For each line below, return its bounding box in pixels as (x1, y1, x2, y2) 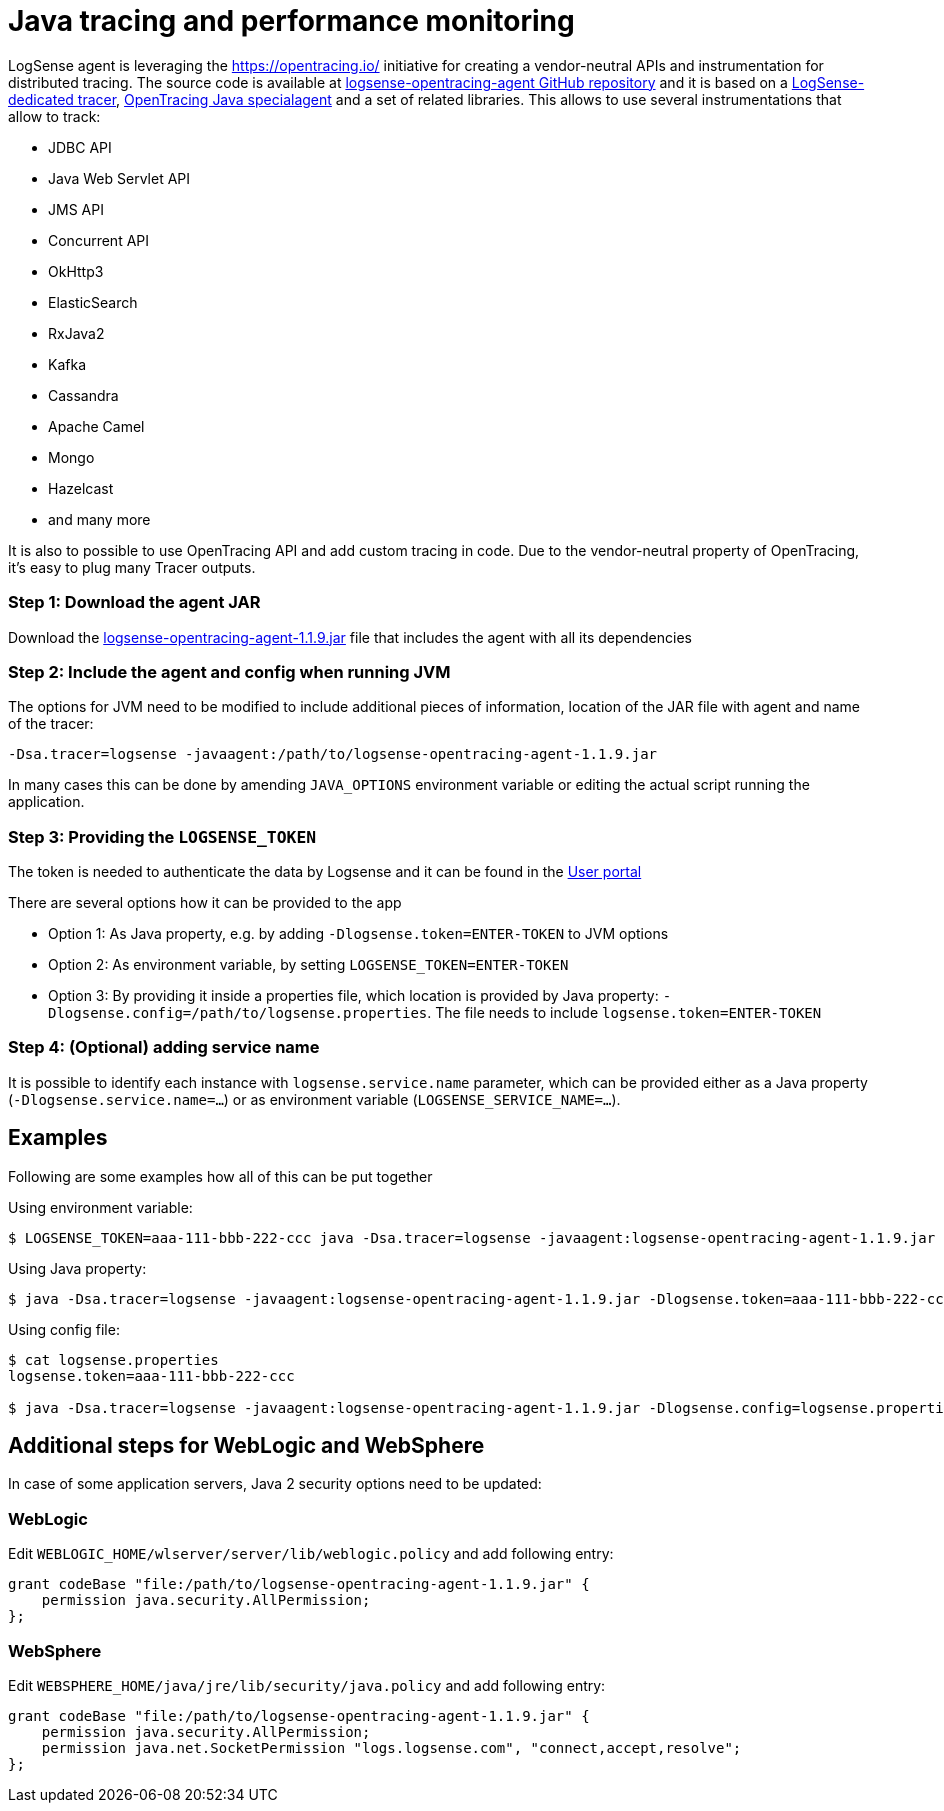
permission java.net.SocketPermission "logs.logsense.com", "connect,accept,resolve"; (41, 1739, 742, 1756)
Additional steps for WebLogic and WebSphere (8, 1433, 485, 1459)
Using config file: (8, 1320, 120, 1338)
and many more (48, 510, 151, 528)
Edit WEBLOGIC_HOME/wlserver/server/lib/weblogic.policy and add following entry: (8, 1545, 614, 1563)
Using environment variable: (8, 1198, 193, 1216)
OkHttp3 (48, 262, 104, 280)
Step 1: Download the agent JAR (8, 592, 261, 613)
